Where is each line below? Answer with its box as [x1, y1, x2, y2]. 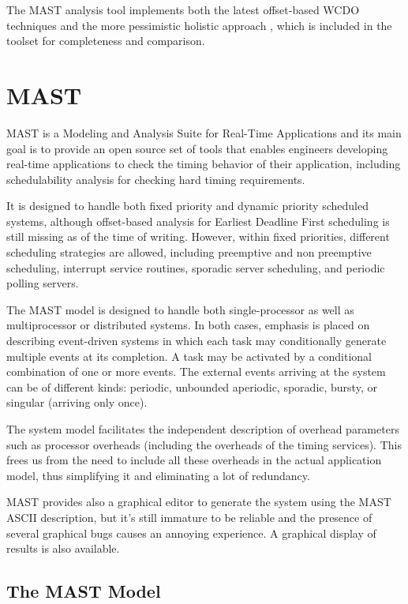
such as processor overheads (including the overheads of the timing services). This [6, 436, 402, 452]
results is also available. [6, 540, 120, 557]
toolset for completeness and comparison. [6, 32, 205, 49]
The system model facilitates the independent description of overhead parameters [6, 421, 399, 437]
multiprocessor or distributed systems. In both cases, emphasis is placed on [6, 317, 370, 333]
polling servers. [6, 275, 79, 291]
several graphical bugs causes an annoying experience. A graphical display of [6, 524, 376, 541]
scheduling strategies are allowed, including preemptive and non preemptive [6, 244, 372, 261]
